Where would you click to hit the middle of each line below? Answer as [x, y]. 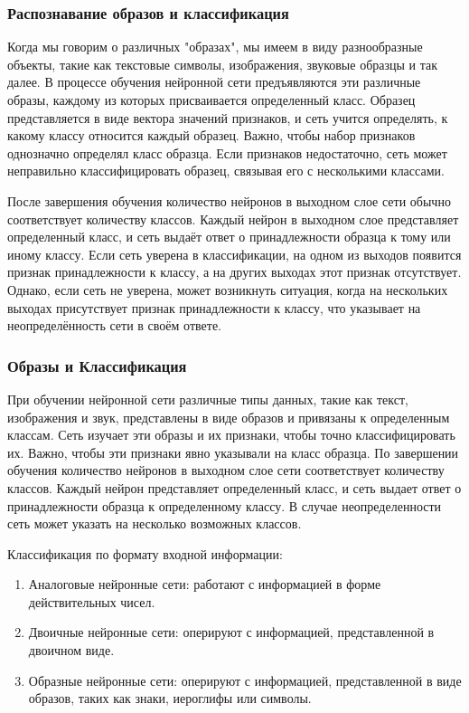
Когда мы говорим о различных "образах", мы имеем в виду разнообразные [215, 47]
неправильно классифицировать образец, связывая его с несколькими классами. [226, 171]
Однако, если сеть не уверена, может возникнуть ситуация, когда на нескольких [228, 289]
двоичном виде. [71, 650]
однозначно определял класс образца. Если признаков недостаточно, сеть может [227, 152]
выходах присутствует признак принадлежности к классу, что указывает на [214, 307]
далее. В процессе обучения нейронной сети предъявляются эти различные [214, 82]
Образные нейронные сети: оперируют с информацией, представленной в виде [245, 680]
